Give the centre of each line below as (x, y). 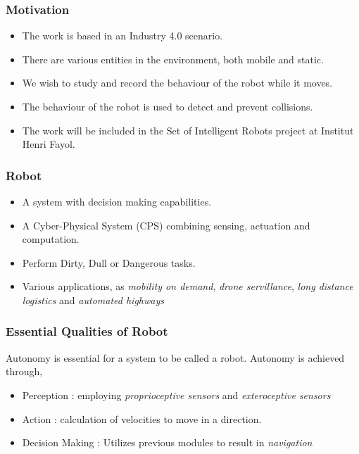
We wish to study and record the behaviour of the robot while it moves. (177, 83)
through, (24, 371)
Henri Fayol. (49, 144)
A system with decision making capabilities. (117, 201)
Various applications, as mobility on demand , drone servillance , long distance (188, 286)
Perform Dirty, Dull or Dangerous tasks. (109, 262)
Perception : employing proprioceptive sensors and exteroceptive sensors (176, 395)
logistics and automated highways (93, 299)
